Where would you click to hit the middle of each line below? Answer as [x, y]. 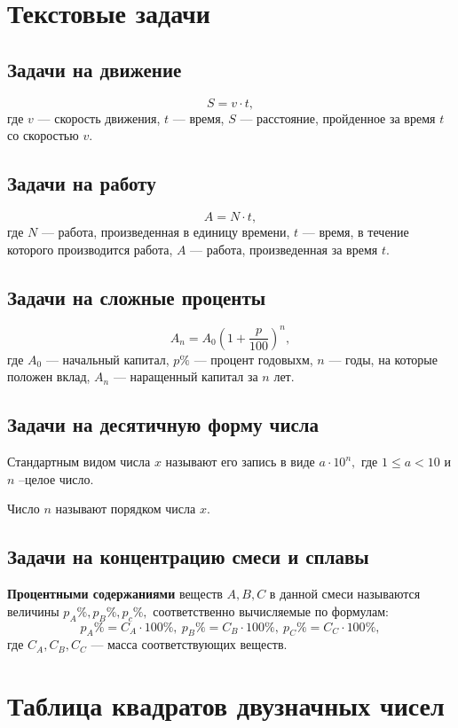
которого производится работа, [90, 249]
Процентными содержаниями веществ [115, 594]
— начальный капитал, [107, 359]
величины [33, 611]
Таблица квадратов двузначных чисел [226, 705]
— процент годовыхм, [253, 359]
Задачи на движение [95, 69]
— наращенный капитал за [186, 376]
